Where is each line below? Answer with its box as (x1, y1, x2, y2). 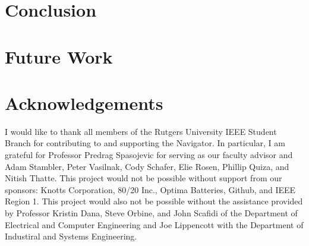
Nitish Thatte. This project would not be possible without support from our (5, 172, 282, 184)
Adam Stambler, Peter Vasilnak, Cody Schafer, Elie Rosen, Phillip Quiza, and (5, 160, 289, 172)
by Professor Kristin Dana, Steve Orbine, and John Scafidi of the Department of (5, 207, 298, 219)
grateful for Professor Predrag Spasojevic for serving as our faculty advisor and (5, 149, 293, 161)
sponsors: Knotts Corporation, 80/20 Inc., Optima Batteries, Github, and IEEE (5, 183, 296, 195)
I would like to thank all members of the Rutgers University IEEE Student (5, 125, 277, 137)
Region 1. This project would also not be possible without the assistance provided (5, 195, 303, 207)
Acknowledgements (5, 90, 163, 115)
